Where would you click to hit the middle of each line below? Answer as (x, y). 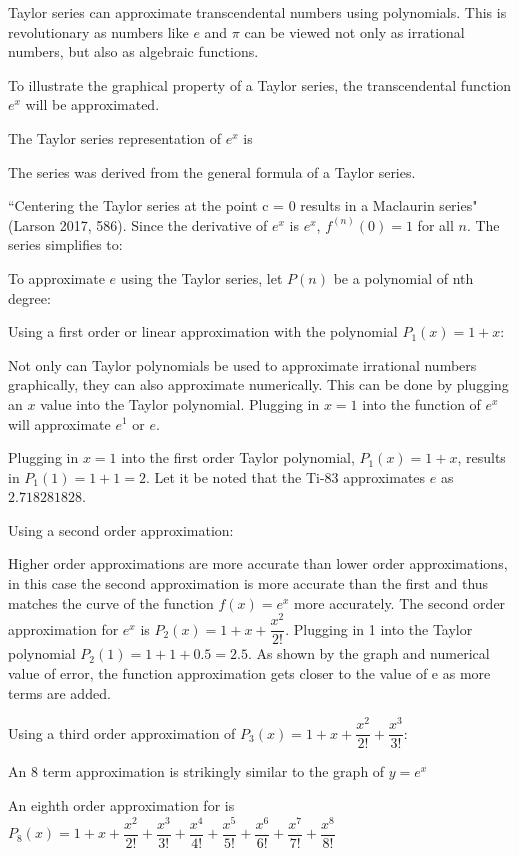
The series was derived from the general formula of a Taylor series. (212, 171)
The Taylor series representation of (115, 137)
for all (435, 224)
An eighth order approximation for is (121, 804)
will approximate (59, 423)
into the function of (421, 403)
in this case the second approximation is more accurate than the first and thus (248, 583)
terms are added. (59, 692)
